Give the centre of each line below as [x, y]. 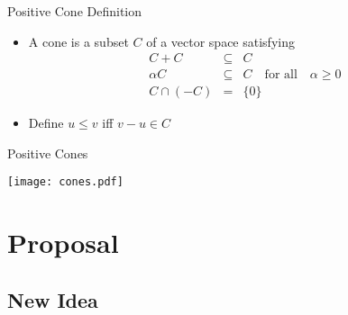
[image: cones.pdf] [65, 182]
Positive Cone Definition [75, 11]
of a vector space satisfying [220, 41]
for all [281, 75]
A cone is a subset [78, 41]
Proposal [63, 243]
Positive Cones [48, 153]
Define [46, 123]
